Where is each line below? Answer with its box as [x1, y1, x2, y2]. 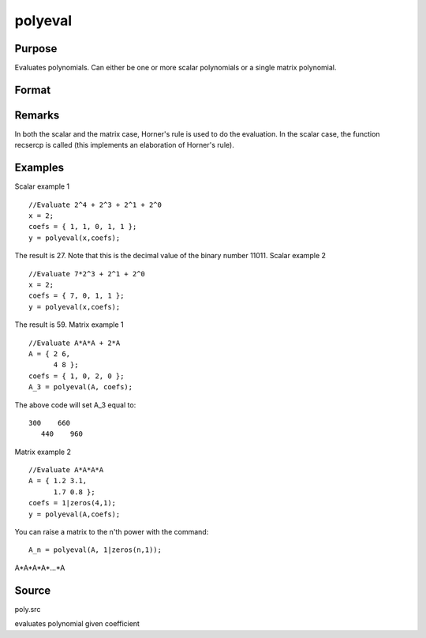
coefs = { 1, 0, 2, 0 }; [28, 371, 125, 381]
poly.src [14, 604, 41, 614]
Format [14, 83, 51, 96]
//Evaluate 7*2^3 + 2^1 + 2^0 [28, 269, 146, 278]
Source [14, 584, 51, 597]
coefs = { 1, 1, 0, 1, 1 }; [28, 222, 137, 231]
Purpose [14, 42, 58, 55]
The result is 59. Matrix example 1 [14, 320, 124, 329]
